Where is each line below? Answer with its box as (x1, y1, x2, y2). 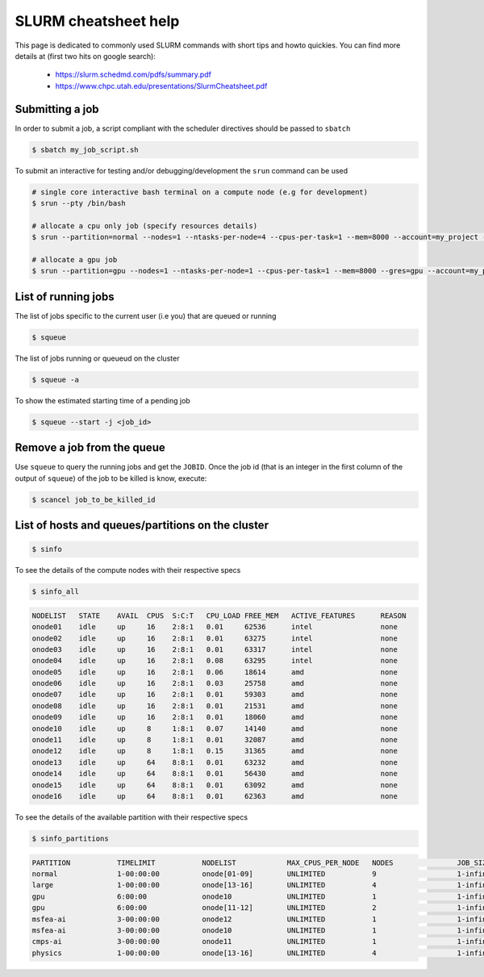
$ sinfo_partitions (31, 833, 109, 843)
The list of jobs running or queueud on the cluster (15, 353, 180, 363)
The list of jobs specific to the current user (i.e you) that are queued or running (15, 311, 277, 320)
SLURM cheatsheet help (15, 12, 180, 30)
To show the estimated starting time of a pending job (15, 395, 191, 405)
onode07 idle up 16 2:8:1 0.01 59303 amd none (31, 690, 398, 699)
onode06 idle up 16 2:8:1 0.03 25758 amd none (31, 678, 398, 688)
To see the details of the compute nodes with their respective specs (15, 566, 241, 575)
